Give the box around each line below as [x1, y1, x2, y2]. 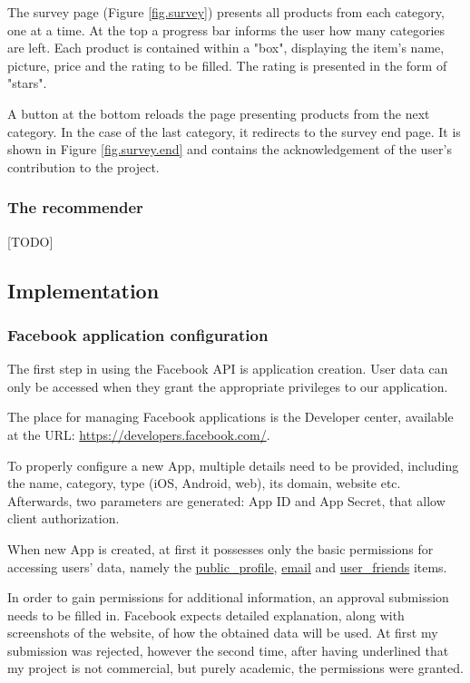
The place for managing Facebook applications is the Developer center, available [7, 407, 454, 426]
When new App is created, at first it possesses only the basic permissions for [7, 539, 434, 558]
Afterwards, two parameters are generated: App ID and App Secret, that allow [7, 491, 446, 510]
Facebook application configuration [7, 323, 269, 346]
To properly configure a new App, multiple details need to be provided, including [7, 455, 459, 474]
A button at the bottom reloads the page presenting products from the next [7, 103, 430, 122]
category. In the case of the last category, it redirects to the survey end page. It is [7, 122, 461, 141]
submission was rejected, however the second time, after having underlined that [7, 640, 449, 659]
